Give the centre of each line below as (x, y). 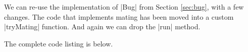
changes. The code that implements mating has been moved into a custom (119, 16)
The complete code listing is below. (59, 43)
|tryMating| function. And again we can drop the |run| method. (102, 27)
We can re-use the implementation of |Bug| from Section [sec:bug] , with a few (124, 7)
